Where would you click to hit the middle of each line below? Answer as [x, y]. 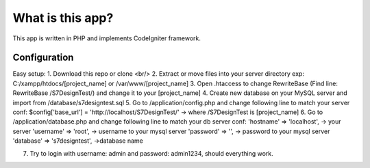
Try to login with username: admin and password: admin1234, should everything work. [151, 153]
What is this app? [63, 18]
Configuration [43, 58]
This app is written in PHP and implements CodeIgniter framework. [107, 38]
